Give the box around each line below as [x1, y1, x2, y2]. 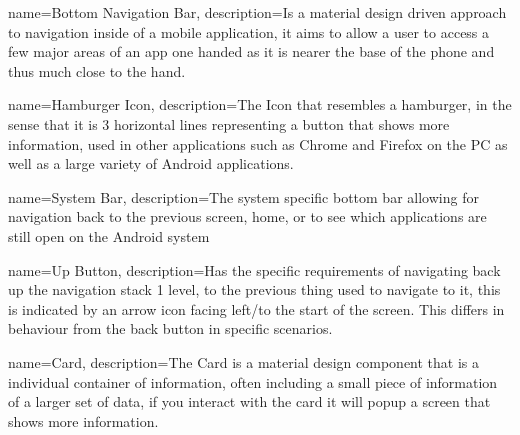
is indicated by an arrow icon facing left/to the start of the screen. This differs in [8, 298, 505, 319]
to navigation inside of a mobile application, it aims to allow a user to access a [8, 21, 490, 42]
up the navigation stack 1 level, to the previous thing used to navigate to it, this [8, 279, 501, 300]
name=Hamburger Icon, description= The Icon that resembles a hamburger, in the [8, 94, 512, 115]
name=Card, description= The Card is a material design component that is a [8, 351, 480, 372]
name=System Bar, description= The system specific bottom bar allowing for [8, 186, 479, 207]
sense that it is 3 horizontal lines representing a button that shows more [8, 113, 450, 134]
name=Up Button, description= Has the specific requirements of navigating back [8, 259, 501, 280]
